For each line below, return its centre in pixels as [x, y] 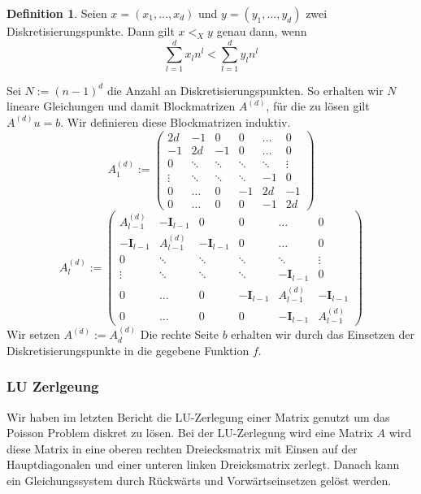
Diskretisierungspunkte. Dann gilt [91, 31]
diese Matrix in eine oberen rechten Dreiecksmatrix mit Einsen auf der [182, 448]
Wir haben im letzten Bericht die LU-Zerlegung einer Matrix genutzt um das [198, 416]
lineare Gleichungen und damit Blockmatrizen [121, 106]
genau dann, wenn [262, 31]
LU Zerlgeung [53, 386]
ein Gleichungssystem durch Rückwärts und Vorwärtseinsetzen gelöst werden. [199, 480]
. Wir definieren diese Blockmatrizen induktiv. [176, 121]
